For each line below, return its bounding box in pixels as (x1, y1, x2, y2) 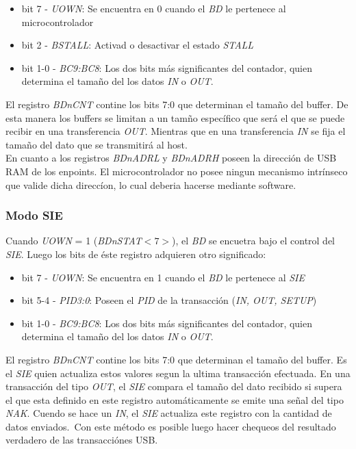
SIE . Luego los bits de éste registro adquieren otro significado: (5, 246, 266, 261)
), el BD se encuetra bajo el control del (172, 233, 335, 248)
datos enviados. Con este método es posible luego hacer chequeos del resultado (5, 419, 336, 433)
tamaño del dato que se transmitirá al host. (5, 137, 188, 151)
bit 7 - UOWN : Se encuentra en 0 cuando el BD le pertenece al (21, 1, 286, 15)
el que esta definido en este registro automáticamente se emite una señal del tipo (5, 392, 344, 407)
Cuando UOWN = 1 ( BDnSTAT (5, 233, 142, 248)
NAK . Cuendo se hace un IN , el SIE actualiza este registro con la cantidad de (5, 406, 332, 420)
